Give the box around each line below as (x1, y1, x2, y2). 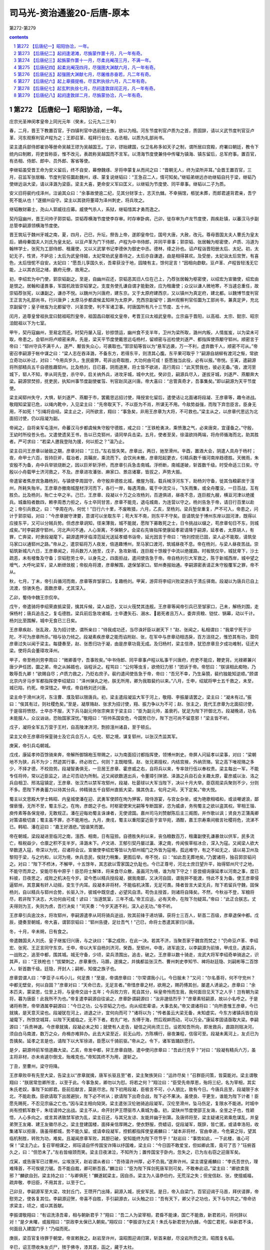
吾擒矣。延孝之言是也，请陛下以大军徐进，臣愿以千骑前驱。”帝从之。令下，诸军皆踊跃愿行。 (9, 1037, 197, 1043)
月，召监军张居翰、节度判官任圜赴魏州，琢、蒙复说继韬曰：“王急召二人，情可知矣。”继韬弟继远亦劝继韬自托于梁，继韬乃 (9, 174, 256, 180)
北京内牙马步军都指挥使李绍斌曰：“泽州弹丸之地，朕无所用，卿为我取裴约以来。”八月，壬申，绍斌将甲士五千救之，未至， (9, 677, 256, 683)
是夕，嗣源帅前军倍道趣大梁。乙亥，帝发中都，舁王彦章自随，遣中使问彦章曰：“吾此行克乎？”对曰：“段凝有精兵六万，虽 (9, 1047, 256, 1053)
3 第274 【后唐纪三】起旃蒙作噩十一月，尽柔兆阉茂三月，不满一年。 (13, 57, 154, 63)
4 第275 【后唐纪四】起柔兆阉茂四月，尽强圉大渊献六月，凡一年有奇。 (13, 64, 158, 70)
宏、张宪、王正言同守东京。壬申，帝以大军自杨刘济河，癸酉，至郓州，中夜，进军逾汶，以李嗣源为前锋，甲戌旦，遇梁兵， (9, 944, 259, 950)
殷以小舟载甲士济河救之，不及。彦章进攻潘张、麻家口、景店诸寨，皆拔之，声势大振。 (9, 468, 184, 474)
